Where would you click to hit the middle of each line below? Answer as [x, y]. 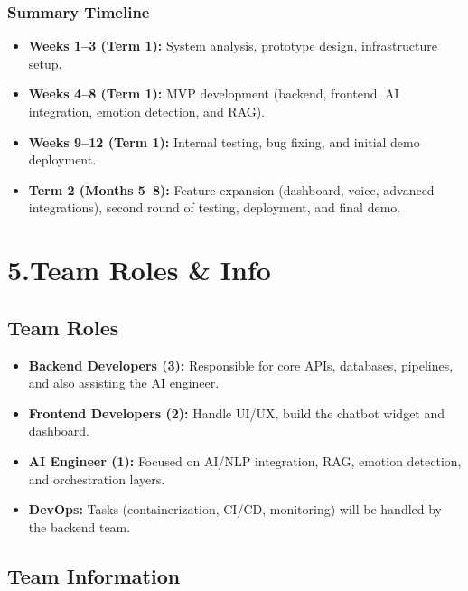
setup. [45, 63]
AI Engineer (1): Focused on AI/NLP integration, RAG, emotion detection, [245, 460]
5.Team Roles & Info [139, 270]
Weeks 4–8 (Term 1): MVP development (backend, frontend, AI [214, 94]
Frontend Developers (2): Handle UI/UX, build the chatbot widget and [237, 413]
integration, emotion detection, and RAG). [147, 111]
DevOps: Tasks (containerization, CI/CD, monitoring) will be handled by [235, 509]
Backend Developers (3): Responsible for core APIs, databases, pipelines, [241, 365]
